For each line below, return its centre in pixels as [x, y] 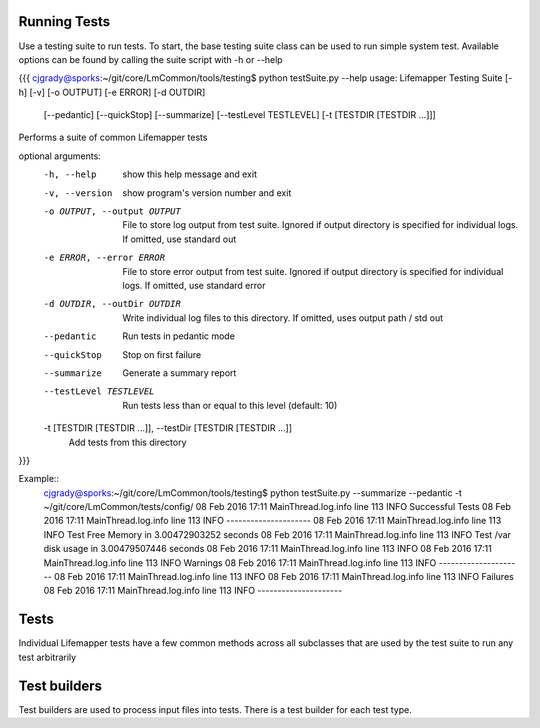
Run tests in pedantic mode [178, 336]
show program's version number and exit [207, 192]
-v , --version [78, 193]
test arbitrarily [47, 657]
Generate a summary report [179, 372]
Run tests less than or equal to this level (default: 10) [230, 405]
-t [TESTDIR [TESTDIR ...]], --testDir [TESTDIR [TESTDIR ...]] [167, 428]
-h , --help [70, 174]
